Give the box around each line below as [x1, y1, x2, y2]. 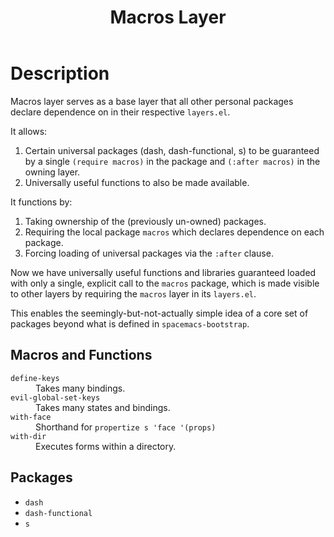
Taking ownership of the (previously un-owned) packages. [24, 215, 267, 227]
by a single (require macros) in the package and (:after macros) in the [24, 155, 321, 167]
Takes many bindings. [35, 382, 126, 394]
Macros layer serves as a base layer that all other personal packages [10, 95, 294, 107]
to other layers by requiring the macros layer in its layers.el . [10, 287, 257, 300]
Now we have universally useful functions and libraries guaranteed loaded [10, 266, 317, 278]
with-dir [10, 431, 47, 441]
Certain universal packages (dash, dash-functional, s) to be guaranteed [24, 144, 320, 156]
